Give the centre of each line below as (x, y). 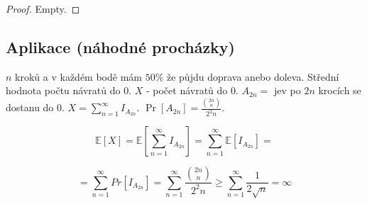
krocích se (340, 90)
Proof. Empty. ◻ (43, 8)
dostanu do (30, 107)
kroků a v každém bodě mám (78, 76)
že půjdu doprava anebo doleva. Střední (253, 76)
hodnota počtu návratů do (63, 90)
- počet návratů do (187, 90)
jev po (287, 90)
